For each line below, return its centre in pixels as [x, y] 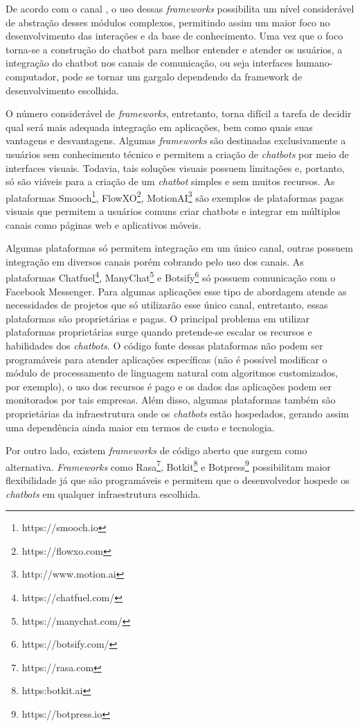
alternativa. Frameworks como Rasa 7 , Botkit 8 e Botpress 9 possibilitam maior [168, 465]
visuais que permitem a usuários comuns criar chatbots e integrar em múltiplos [173, 210]
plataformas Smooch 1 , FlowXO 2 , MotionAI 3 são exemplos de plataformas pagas [175, 196]
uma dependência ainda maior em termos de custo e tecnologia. [140, 427]
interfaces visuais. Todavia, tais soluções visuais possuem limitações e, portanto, [175, 167]
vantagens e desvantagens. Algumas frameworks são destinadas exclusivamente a [176, 140]
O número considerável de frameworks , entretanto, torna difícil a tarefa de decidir [179, 113]
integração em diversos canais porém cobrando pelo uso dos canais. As [155, 261]
